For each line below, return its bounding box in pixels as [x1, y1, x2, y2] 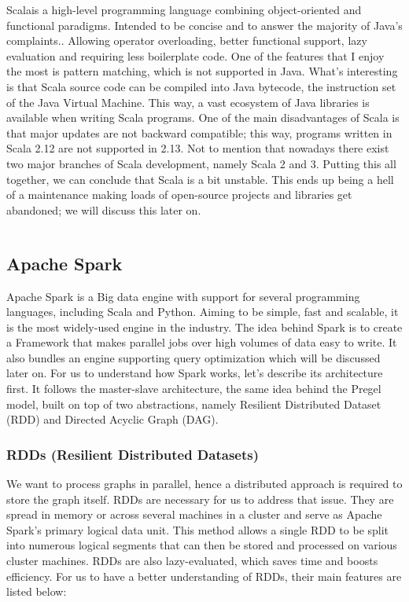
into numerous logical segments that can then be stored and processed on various [6, 537, 397, 553]
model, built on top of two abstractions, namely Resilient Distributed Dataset [6, 395, 381, 412]
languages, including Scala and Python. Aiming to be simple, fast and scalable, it [6, 303, 399, 320]
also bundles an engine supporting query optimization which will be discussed [6, 349, 381, 365]
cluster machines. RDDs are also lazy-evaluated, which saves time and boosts [6, 552, 378, 569]
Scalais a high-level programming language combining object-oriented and [6, 2, 362, 17]
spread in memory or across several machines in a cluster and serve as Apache [6, 506, 382, 523]
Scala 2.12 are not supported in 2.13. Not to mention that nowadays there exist [6, 140, 389, 156]
